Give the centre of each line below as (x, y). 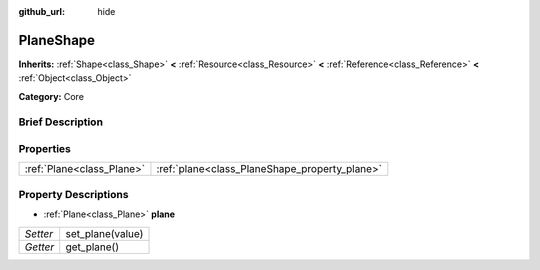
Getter (39, 247)
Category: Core (51, 96)
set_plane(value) (104, 233)
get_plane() (92, 247)
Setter (39, 233)
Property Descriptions (73, 194)
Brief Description (61, 122)
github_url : (41, 11)
